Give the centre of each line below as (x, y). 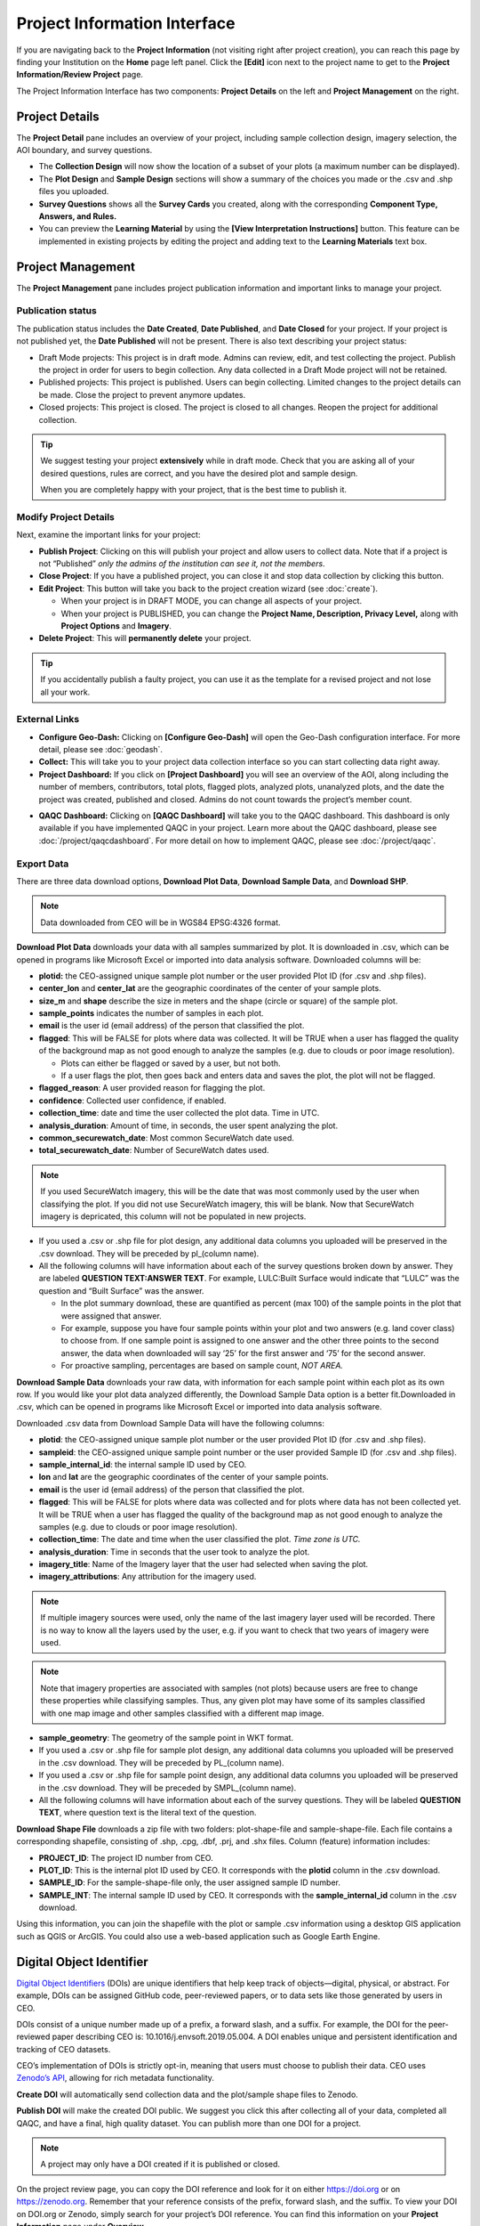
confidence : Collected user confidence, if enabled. (132, 1101)
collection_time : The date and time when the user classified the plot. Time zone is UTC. (200, 1540)
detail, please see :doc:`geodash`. (101, 750)
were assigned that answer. (111, 1316)
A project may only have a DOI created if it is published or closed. (160, 2165)
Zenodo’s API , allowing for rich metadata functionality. (116, 2078)
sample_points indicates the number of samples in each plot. (151, 1013)
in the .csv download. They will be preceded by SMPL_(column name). (168, 1787)
